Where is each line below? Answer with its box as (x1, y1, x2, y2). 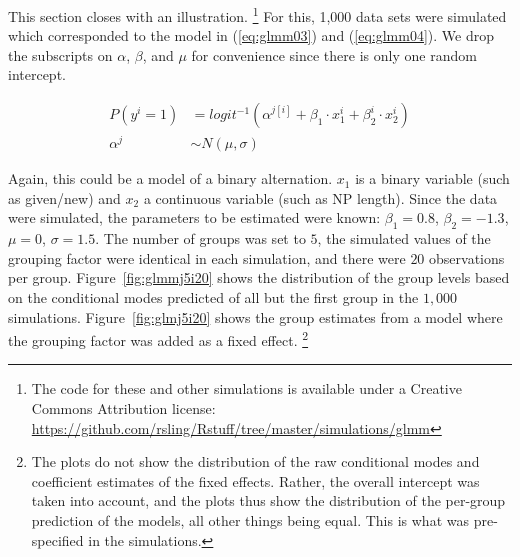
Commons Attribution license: (31, 397, 216, 418)
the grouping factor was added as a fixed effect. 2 (8, 327, 309, 350)
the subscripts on (8, 44, 113, 65)
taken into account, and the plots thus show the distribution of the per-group (31, 490, 506, 511)
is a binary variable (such (355, 168, 510, 189)
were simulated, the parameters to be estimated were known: (8, 207, 381, 228)
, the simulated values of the (317, 228, 491, 249)
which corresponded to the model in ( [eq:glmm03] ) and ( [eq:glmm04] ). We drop (8, 25, 494, 46)
